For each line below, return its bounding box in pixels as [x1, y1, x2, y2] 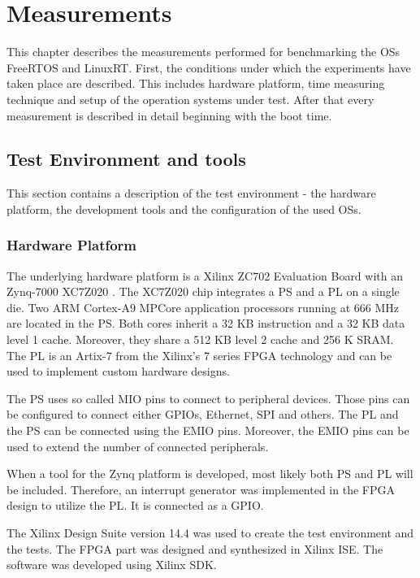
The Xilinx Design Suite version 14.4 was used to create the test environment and [6, 524, 414, 541]
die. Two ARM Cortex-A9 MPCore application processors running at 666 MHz [6, 298, 400, 315]
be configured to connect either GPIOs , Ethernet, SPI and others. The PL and [6, 406, 399, 423]
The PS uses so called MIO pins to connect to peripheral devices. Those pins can [6, 389, 410, 406]
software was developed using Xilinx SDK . [6, 556, 217, 573]
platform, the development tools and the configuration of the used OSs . [6, 200, 362, 217]
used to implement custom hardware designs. [6, 363, 230, 380]
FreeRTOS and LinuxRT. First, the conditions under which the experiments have [6, 59, 411, 76]
